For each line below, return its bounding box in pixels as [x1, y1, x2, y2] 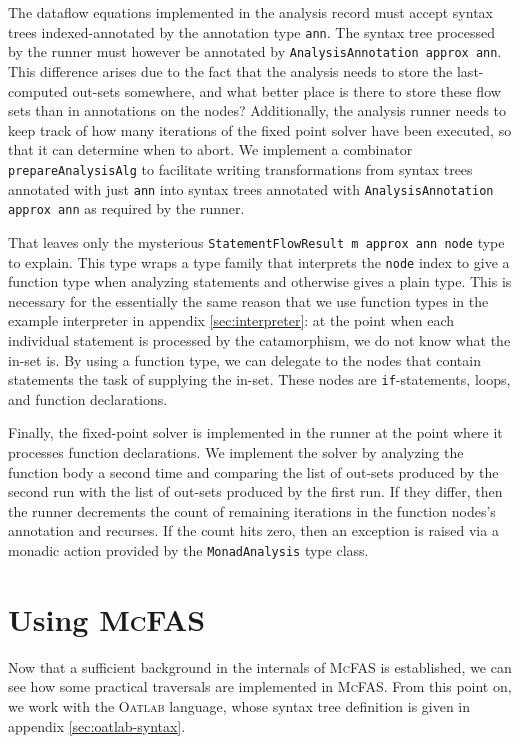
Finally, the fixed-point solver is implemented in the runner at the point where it [8, 422, 503, 443]
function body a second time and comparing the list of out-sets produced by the [8, 461, 499, 482]
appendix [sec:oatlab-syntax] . [8, 715, 186, 736]
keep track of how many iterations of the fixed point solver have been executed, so [8, 119, 512, 140]
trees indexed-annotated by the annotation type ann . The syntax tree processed [8, 21, 496, 42]
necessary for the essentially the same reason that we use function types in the [8, 290, 489, 311]
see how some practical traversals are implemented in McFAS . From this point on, [8, 676, 512, 697]
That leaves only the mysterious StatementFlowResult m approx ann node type [8, 231, 505, 252]
